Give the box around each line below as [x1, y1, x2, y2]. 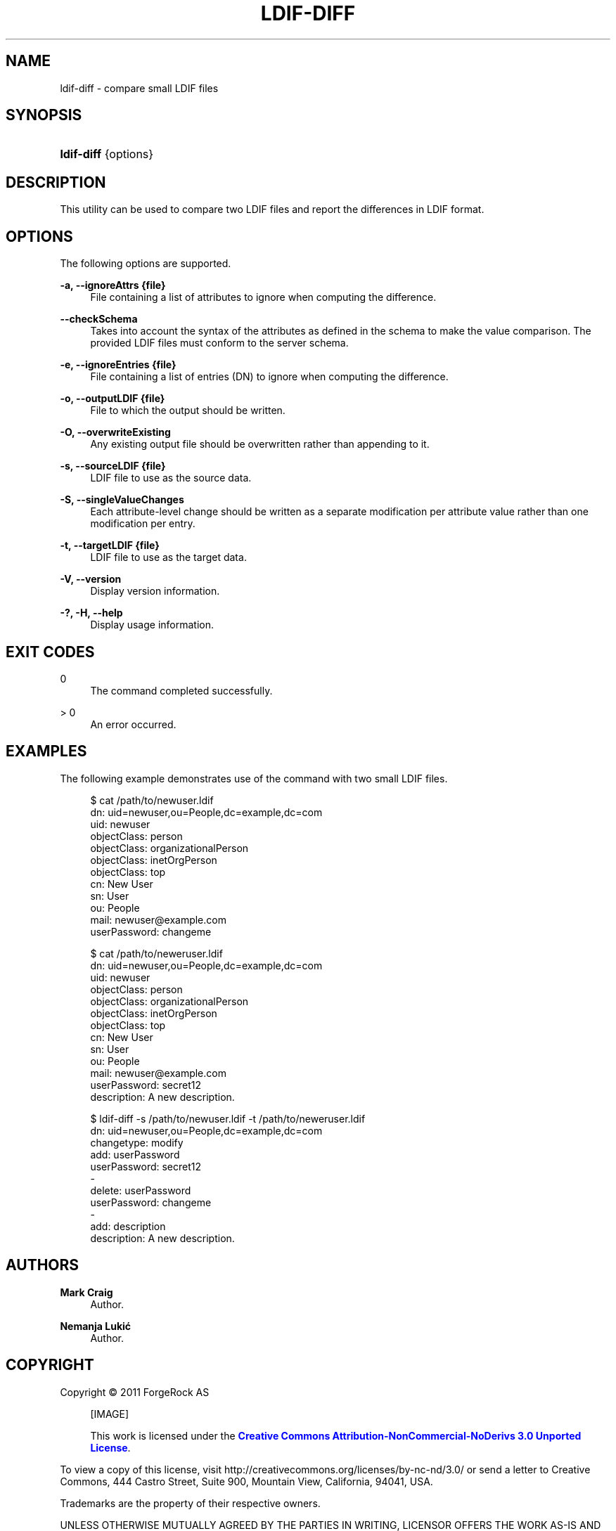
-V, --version [60, 573, 122, 586]
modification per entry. [90, 517, 195, 530]
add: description [90, 1220, 166, 1232]
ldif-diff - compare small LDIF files [60, 82, 219, 94]
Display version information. [90, 585, 220, 597]
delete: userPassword [90, 1184, 191, 1196]
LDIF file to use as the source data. [90, 472, 252, 484]
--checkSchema [60, 313, 138, 325]
